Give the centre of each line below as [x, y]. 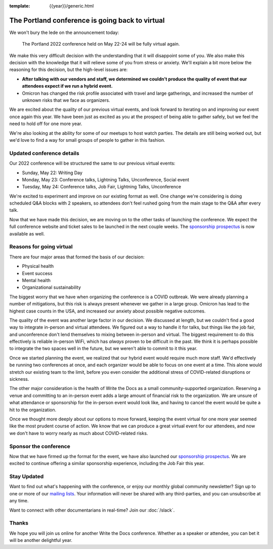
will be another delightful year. [41, 540]
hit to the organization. [33, 410]
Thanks [19, 523]
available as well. [27, 233]
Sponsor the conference [40, 446]
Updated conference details [44, 153]
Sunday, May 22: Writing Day [52, 173]
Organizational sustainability [51, 287]
